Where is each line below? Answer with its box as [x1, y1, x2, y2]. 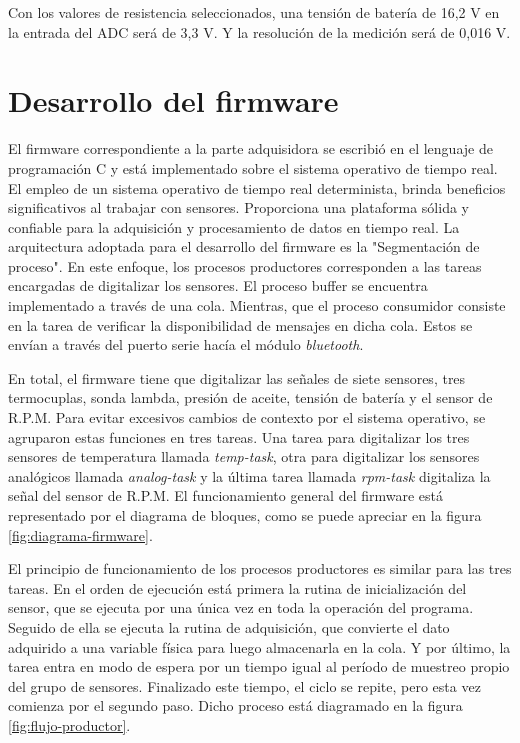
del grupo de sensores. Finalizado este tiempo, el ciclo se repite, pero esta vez [8, 675, 481, 696]
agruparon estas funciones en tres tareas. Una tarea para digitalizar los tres [8, 426, 470, 447]
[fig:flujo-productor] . [8, 714, 131, 735]
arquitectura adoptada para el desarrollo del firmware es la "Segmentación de [8, 236, 480, 257]
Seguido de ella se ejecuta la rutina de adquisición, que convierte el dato [8, 616, 450, 637]
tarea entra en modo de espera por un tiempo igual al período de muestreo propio [8, 656, 510, 677]
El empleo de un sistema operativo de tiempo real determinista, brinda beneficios [8, 177, 506, 198]
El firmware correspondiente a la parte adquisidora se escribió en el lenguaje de [8, 138, 493, 159]
